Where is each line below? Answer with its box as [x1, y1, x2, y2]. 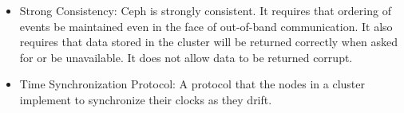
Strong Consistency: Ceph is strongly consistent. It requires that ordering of [19, 2, 391, 18]
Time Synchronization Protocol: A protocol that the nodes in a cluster [19, 76, 365, 92]
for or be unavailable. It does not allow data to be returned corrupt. [19, 49, 353, 65]
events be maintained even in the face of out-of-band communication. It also [19, 18, 393, 34]
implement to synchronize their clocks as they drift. [19, 91, 272, 107]
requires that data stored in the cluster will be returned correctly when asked [19, 33, 398, 50]
